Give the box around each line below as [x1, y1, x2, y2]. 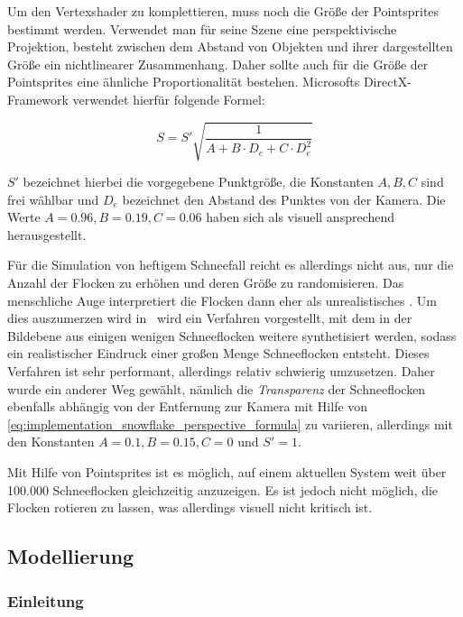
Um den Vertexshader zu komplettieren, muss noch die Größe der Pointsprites [7, 2, 440, 20]
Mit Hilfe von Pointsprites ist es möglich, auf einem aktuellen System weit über [7, 463, 447, 482]
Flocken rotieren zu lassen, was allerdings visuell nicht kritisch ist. [7, 498, 373, 517]
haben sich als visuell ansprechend [206, 207, 395, 226]
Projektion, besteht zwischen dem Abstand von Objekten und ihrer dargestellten [7, 37, 453, 56]
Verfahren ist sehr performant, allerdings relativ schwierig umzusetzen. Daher [7, 362, 435, 381]
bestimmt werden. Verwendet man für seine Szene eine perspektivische [7, 19, 397, 38]
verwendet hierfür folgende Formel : [72, 89, 265, 108]
